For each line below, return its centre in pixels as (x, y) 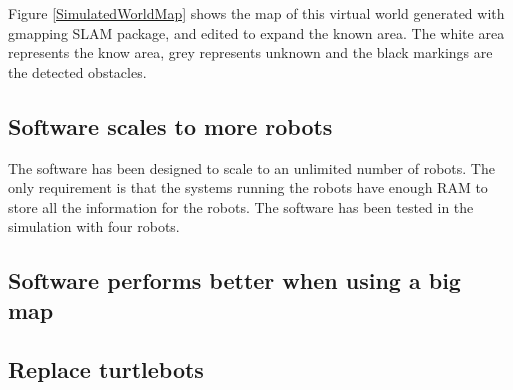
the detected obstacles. (77, 71)
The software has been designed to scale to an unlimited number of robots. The (251, 167)
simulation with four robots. (94, 226)
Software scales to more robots (170, 125)
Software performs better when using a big (234, 280)
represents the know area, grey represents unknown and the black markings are (250, 52)
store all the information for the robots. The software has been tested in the (241, 206)
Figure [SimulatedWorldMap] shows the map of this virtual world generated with (256, 13)
